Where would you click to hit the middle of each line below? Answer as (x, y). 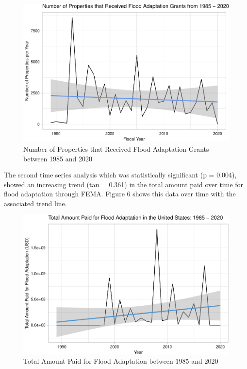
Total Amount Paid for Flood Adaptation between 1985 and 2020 (121, 361)
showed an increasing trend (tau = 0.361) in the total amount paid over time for (124, 184)
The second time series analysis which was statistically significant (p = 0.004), (120, 175)
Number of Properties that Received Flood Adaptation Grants (116, 149)
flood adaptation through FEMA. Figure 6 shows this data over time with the (120, 194)
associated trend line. (35, 203)
